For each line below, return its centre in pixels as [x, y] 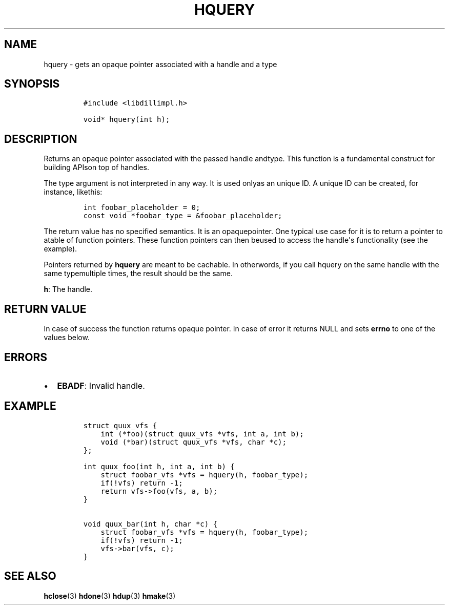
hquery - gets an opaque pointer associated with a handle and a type [160, 64]
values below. [67, 338]
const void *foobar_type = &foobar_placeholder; [183, 216]
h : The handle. [68, 289]
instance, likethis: [73, 192]
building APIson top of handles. [96, 167]
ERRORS [26, 357]
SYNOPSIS [32, 84]
